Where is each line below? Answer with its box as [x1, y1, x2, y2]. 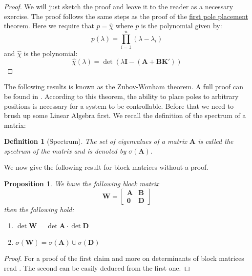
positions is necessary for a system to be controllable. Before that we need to [4, 100, 234, 111]
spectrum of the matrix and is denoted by [4, 145, 126, 156]
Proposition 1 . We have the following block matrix [4, 178, 159, 189]
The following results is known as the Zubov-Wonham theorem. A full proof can [4, 81, 244, 92]
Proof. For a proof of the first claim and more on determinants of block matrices [4, 253, 244, 263]
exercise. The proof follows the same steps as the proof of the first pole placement [4, 11, 248, 21]
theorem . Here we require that [4, 20, 94, 31]
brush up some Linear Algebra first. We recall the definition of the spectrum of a [4, 110, 246, 120]
